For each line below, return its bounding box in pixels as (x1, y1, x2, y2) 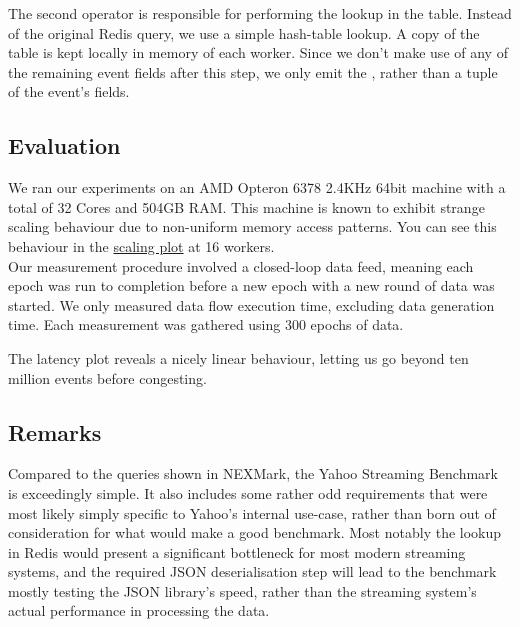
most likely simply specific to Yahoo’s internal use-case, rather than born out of (8, 502, 496, 523)
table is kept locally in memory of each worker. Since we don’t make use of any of (8, 42, 508, 63)
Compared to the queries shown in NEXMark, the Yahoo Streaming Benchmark (8, 463, 498, 484)
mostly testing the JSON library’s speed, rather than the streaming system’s (8, 580, 477, 601)
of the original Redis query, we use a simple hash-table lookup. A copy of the (8, 22, 480, 43)
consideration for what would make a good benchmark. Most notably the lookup (8, 522, 502, 543)
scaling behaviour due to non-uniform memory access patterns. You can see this (8, 216, 497, 237)
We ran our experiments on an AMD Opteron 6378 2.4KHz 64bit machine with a (8, 177, 506, 198)
